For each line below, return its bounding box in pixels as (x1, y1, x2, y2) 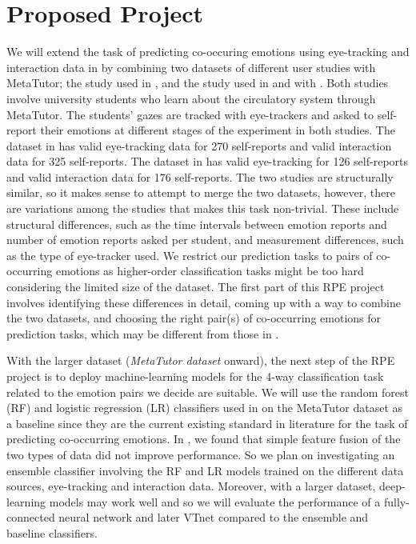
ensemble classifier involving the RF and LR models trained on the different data (6, 462, 404, 478)
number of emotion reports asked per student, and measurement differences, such (6, 231, 404, 248)
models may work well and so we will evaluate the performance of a (49, 493, 381, 510)
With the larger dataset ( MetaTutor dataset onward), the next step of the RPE (6, 352, 395, 369)
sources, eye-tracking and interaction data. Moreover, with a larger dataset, (6, 478, 376, 494)
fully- (383, 493, 410, 510)
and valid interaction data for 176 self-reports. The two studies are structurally (6, 168, 394, 185)
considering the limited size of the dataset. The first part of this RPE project (6, 278, 385, 295)
